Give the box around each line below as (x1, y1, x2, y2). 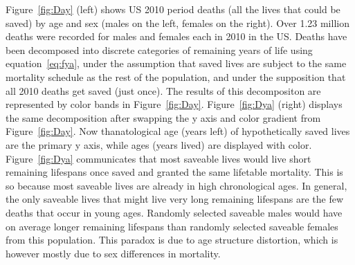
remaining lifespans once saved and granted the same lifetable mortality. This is (6, 165, 343, 179)
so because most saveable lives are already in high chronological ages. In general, (6, 178, 347, 192)
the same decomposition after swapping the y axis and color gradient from (6, 110, 321, 125)
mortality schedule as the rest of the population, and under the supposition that (6, 69, 346, 84)
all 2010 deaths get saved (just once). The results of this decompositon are (6, 83, 321, 98)
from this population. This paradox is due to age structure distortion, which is (6, 232, 338, 247)
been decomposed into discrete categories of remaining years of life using (6, 42, 313, 57)
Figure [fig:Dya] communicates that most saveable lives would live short (6, 151, 311, 165)
